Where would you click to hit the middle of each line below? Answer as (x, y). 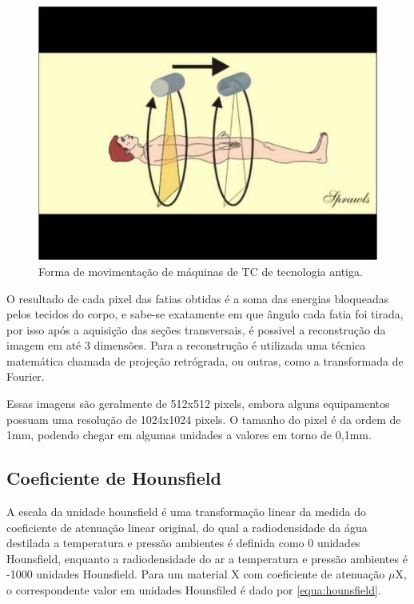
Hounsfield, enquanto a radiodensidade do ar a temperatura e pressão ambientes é (207, 558)
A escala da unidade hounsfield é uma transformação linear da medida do (186, 512)
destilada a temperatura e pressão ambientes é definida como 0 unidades (183, 543)
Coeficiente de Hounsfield (114, 478)
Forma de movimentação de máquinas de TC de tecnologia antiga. (201, 271)
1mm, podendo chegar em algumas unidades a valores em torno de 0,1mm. (189, 435)
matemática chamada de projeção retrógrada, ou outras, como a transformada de (205, 360)
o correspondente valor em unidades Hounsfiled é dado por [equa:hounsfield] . (194, 590)
